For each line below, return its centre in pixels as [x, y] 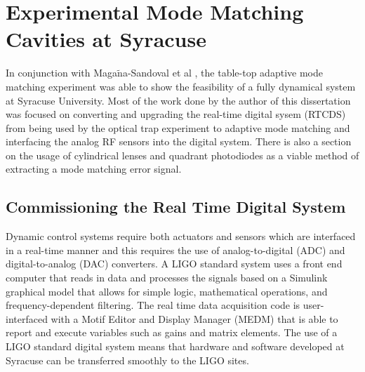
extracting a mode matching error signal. [94, 169]
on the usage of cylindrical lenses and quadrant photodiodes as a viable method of [182, 155]
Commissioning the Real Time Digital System [176, 207]
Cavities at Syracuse [106, 39]
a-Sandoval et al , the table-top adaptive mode [223, 73]
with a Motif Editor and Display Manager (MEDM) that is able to [194, 318]
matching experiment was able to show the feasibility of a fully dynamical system [181, 86]
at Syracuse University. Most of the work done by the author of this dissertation [178, 100]
